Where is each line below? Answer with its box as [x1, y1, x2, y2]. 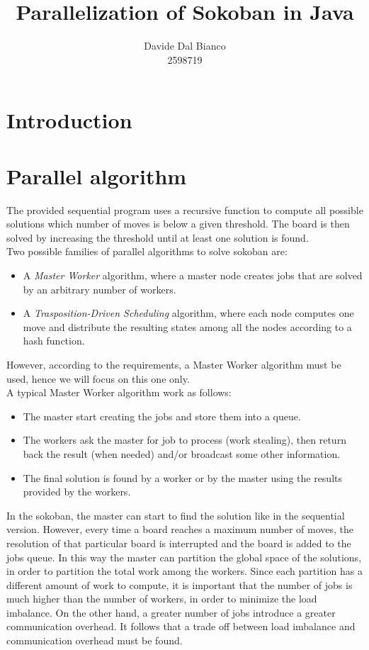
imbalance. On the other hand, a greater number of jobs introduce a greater [6, 605, 336, 620]
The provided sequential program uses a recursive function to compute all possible [6, 202, 363, 217]
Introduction [6, 106, 132, 135]
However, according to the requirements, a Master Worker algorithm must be [6, 357, 341, 371]
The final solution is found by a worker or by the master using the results [23, 470, 343, 485]
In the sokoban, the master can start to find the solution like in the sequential [6, 508, 345, 522]
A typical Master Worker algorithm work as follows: [6, 385, 232, 400]
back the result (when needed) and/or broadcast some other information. [23, 446, 341, 461]
